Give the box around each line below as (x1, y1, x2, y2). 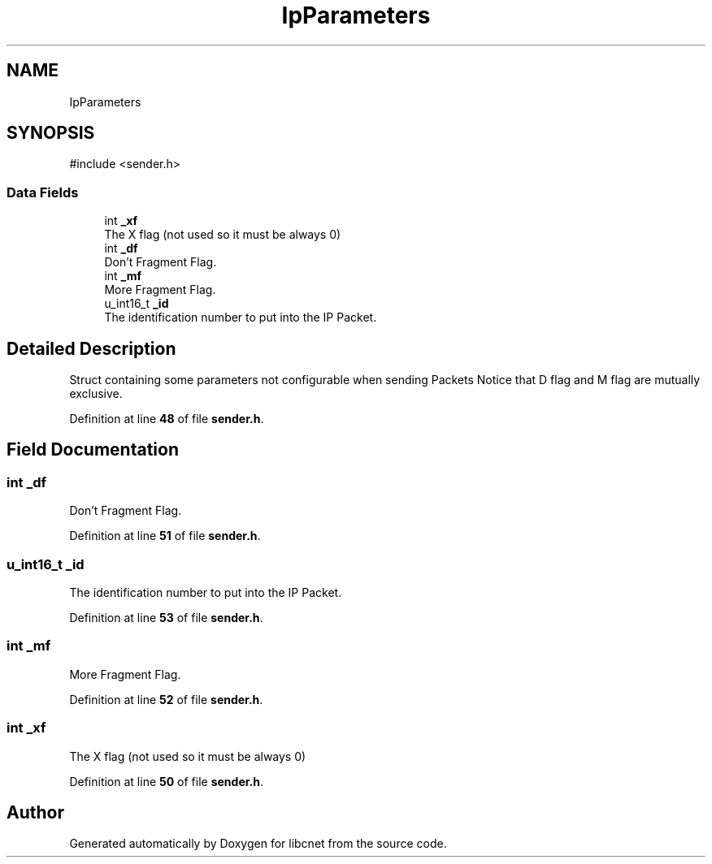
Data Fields (7, 184, 79, 201)
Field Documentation (7, 439, 179, 460)
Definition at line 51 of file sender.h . (69, 529, 261, 543)
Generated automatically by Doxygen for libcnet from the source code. (69, 836, 447, 851)
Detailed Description (7, 338, 176, 359)
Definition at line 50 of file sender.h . (69, 774, 263, 788)
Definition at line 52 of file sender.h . (69, 692, 263, 706)
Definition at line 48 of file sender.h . (69, 412, 264, 426)
